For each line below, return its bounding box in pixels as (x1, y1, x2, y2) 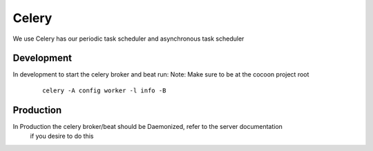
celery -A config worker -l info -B (42, 86, 166, 94)
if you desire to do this (30, 132, 94, 141)
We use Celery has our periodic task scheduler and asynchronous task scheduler (12, 34, 245, 43)
